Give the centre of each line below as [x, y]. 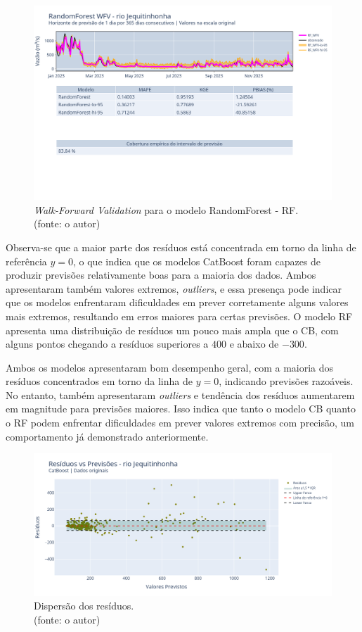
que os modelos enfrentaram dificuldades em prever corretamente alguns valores [177, 302]
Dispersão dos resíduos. [84, 606]
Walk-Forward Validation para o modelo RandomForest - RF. [166, 209]
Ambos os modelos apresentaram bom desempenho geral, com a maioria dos [170, 367]
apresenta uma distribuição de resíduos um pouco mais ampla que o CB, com [172, 330]
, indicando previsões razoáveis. [286, 381]
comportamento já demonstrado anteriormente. [107, 436]
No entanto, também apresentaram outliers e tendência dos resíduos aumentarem [180, 394]
